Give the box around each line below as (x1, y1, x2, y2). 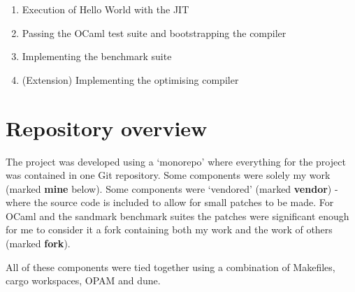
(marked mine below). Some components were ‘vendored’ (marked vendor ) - (6, 181, 338, 196)
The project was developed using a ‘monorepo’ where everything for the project (6, 154, 346, 168)
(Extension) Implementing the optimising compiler (22, 72, 239, 87)
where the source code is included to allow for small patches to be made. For (6, 195, 334, 210)
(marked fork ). (6, 236, 71, 251)
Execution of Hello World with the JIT (22, 2, 189, 16)
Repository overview (6, 113, 208, 142)
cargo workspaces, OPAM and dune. (6, 273, 161, 288)
